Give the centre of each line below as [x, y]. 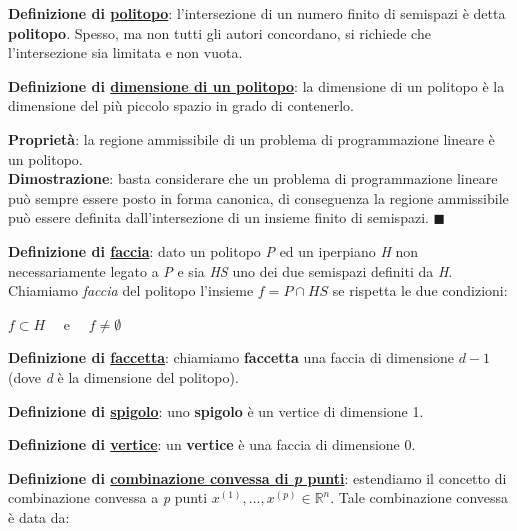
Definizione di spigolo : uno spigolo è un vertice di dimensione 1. [216, 410]
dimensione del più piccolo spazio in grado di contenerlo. [181, 105]
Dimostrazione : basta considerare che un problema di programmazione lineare [253, 178]
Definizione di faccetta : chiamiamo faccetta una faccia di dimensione [231, 357]
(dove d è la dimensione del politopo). [123, 376]
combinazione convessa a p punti [108, 497]
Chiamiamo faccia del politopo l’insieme [131, 290]
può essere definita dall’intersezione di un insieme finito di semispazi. [218, 217]
